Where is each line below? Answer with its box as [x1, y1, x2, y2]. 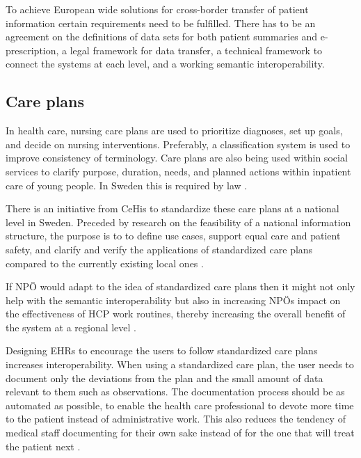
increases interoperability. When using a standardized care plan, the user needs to [6, 357, 354, 372]
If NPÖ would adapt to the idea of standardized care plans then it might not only [6, 279, 355, 294]
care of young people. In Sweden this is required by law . [6, 177, 248, 192]
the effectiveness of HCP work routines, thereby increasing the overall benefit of [6, 306, 346, 321]
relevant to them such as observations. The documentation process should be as [6, 384, 345, 399]
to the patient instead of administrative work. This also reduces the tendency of [6, 411, 346, 426]
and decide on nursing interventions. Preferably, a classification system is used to [6, 136, 351, 151]
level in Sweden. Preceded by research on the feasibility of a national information [6, 214, 351, 229]
